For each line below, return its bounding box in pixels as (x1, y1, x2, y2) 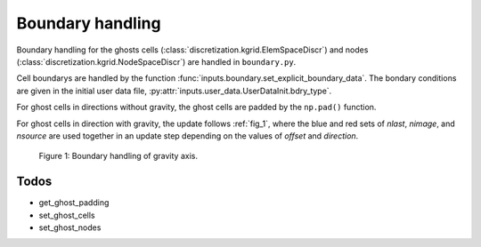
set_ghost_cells (38, 210, 95, 220)
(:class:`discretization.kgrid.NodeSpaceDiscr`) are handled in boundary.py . (16, 56, 297, 67)
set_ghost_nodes (38, 222, 102, 233)
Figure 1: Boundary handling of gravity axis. (38, 151, 198, 162)
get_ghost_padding (38, 197, 110, 208)
